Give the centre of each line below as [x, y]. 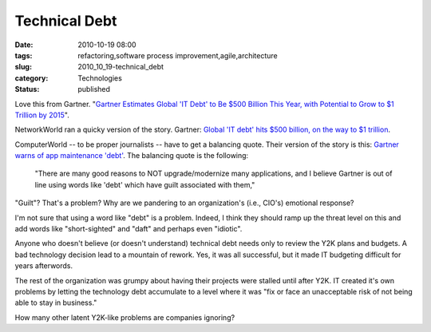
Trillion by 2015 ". [42, 115]
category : [32, 78]
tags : [24, 55]
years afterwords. [44, 266]
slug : [23, 67]
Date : [24, 45]
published [94, 89]
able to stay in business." [56, 302]
